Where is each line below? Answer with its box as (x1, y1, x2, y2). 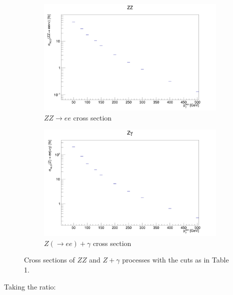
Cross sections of (24, 254, 75, 265)
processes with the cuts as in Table (122, 254, 229, 265)
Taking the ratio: (4, 281, 56, 291)
